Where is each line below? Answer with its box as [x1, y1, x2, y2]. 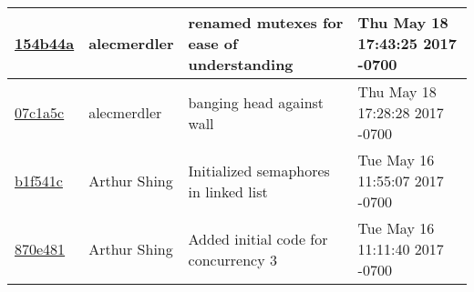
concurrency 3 [188, 248, 277, 270]
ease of [188, 33, 238, 54]
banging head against [188, 91, 325, 113]
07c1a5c [15, 102, 65, 123]
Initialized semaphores [188, 159, 330, 181]
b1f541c [15, 170, 63, 191]
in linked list [188, 180, 268, 202]
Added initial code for [188, 227, 328, 249]
